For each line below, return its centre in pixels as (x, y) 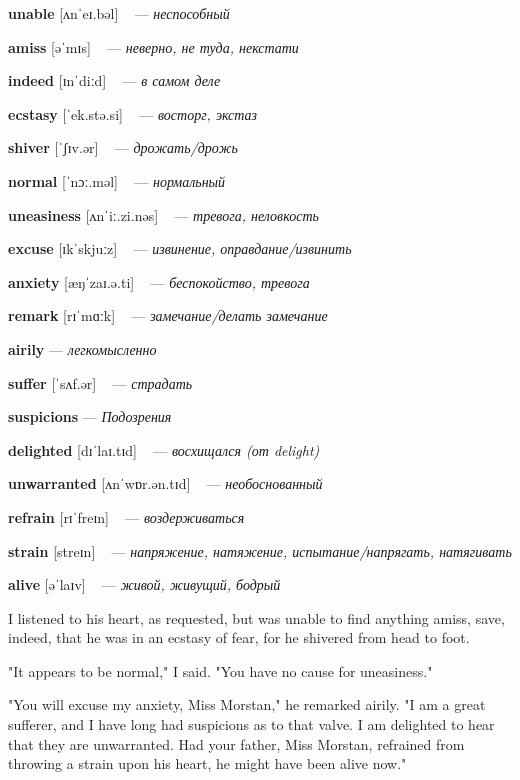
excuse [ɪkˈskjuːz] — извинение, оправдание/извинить (180, 248)
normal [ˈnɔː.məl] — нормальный (117, 180)
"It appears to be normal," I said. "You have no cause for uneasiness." (220, 670)
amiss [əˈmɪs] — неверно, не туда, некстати (153, 46)
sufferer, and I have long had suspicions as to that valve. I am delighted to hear (251, 724)
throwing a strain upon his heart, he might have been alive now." (207, 763)
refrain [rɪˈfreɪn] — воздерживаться (126, 516)
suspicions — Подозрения (90, 416)
